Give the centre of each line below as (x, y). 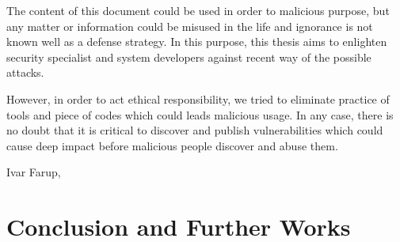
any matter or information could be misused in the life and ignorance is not (190, 26)
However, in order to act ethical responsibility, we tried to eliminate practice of (198, 98)
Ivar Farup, (34, 172)
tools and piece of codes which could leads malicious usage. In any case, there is (200, 114)
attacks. (25, 72)
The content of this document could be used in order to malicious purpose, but (198, 10)
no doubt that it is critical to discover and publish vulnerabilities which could (195, 130)
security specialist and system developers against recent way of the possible (189, 57)
